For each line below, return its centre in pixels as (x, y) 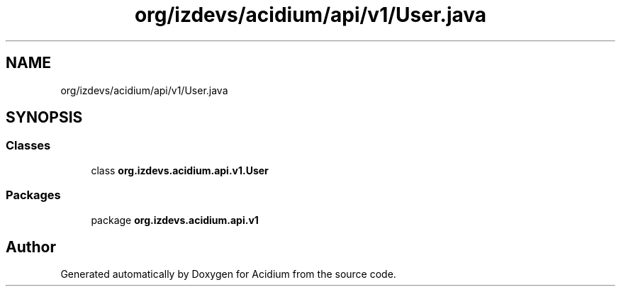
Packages (33, 195)
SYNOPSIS (44, 118)
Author (31, 247)
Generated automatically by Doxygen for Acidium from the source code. (228, 274)
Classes (28, 146)
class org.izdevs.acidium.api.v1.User (180, 170)
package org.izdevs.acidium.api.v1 (175, 220)
